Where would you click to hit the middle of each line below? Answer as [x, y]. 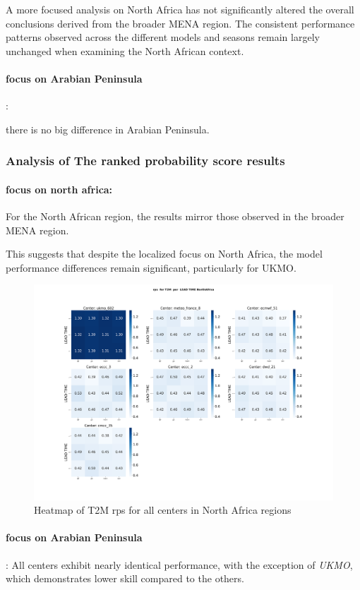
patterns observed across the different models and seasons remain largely [163, 37]
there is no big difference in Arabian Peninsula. [108, 129]
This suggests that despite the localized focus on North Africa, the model [164, 254]
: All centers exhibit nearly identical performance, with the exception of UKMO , [179, 564]
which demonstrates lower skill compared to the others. [125, 578]
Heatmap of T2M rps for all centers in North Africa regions [163, 510]
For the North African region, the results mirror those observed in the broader [175, 216]
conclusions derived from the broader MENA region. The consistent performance [180, 23]
